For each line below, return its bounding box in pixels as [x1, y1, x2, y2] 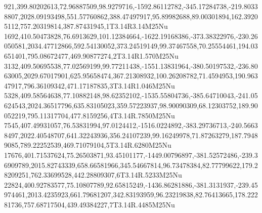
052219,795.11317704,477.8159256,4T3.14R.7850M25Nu [4, 110, 175, 120]
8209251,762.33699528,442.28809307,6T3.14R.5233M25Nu [4, 169, 182, 180]
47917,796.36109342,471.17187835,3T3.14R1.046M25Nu [4, 80, 175, 91]
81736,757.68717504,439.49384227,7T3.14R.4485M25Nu [4, 199, 175, 209]
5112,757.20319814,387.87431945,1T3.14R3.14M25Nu [4, 21, 168, 31]
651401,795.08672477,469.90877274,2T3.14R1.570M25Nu [4, 50, 179, 61]
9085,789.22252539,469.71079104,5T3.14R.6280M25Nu [4, 140, 171, 150]
